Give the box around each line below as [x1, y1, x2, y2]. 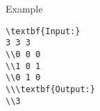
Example [6, 1, 43, 15]
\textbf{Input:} [6, 26, 81, 36]
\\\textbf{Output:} [6, 84, 95, 94]
